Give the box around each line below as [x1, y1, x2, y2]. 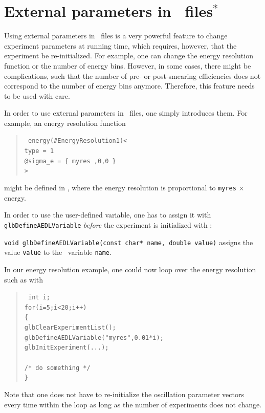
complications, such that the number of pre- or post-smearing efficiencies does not [4, 70, 261, 81]
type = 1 [24, 147, 54, 155]
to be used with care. [4, 90, 70, 101]
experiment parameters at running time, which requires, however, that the [4, 40, 237, 51]
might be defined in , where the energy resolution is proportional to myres [4, 182, 236, 193]
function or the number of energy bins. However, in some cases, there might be [4, 60, 251, 71]
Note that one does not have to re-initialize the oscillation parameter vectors [4, 388, 244, 399]
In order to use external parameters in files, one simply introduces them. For [4, 107, 248, 118]
